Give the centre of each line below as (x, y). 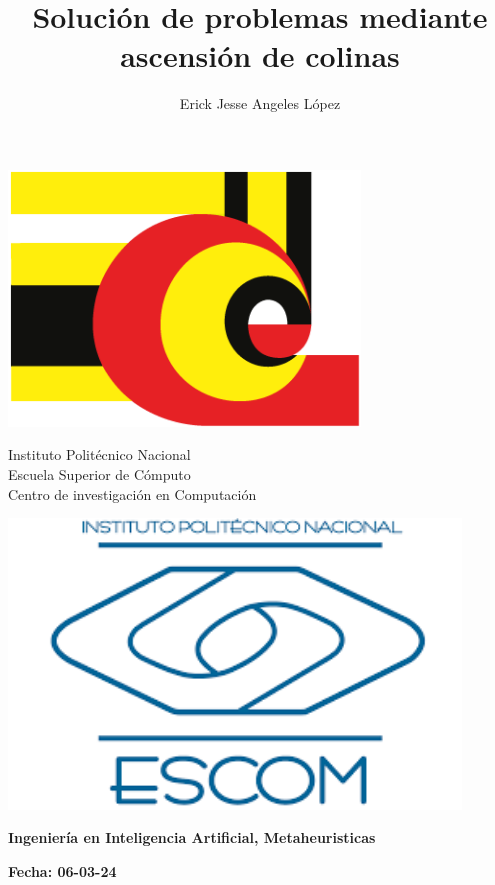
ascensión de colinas (260, 55)
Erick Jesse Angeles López (260, 103)
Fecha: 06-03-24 (62, 870)
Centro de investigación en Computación (132, 493)
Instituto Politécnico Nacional (99, 454)
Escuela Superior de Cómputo (99, 474)
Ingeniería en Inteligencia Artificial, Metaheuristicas (192, 837)
